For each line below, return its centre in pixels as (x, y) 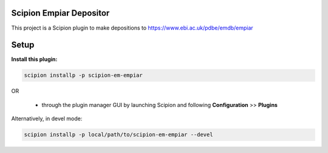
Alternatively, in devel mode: (47, 119)
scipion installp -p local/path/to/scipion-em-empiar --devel (118, 135)
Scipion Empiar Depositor (60, 13)
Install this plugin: (34, 59)
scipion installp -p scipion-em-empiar (83, 75)
